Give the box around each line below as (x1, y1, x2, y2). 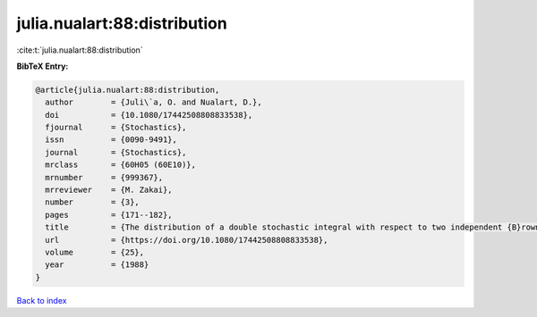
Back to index (16, 295, 67, 305)
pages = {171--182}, (45, 210, 174, 220)
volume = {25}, (45, 247, 145, 257)
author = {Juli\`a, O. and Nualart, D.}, (45, 97, 263, 107)
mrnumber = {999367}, (45, 172, 164, 182)
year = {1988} (45, 260, 149, 270)
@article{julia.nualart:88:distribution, (35, 85, 220, 95)
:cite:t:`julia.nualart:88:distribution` (16, 45, 143, 55)
